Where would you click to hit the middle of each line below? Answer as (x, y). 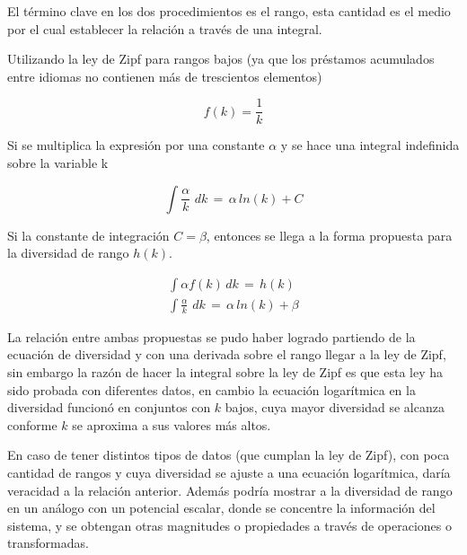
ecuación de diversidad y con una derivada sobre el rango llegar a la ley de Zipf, (227, 354)
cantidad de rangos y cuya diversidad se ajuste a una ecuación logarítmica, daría (229, 473)
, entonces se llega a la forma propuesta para (329, 235)
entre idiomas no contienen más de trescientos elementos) (165, 76)
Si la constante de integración (88, 235)
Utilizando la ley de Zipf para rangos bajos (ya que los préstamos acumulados (221, 59)
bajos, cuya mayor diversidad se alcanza (335, 407)
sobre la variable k (58, 163)
